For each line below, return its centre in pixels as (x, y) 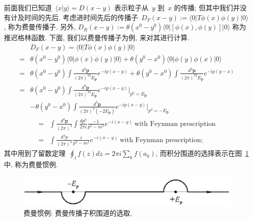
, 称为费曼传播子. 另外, (40, 27)
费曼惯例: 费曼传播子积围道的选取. (78, 212)
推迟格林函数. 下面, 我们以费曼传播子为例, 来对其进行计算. (97, 37)
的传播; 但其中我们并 (207, 7)
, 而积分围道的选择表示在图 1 (202, 153)
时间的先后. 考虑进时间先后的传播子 (81, 17)
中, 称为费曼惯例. (31, 164)
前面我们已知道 (28, 7)
